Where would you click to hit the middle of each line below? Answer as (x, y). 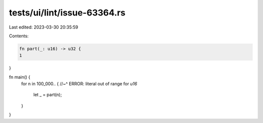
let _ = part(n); (47, 95)
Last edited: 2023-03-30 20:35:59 (44, 27)
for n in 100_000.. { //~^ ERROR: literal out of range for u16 (79, 84)
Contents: (19, 36)
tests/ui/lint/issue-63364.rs (67, 13)
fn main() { (20, 77)
